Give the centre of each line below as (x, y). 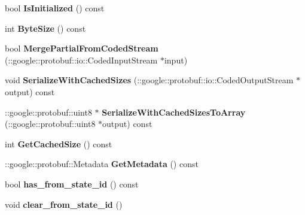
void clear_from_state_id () (64, 204)
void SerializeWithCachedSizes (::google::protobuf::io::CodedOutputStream (149, 80)
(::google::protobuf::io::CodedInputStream (81, 60)
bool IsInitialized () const (55, 8)
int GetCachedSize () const (59, 143)
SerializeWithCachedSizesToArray (174, 112)
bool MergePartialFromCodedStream (82, 48)
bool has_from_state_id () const (72, 184)
